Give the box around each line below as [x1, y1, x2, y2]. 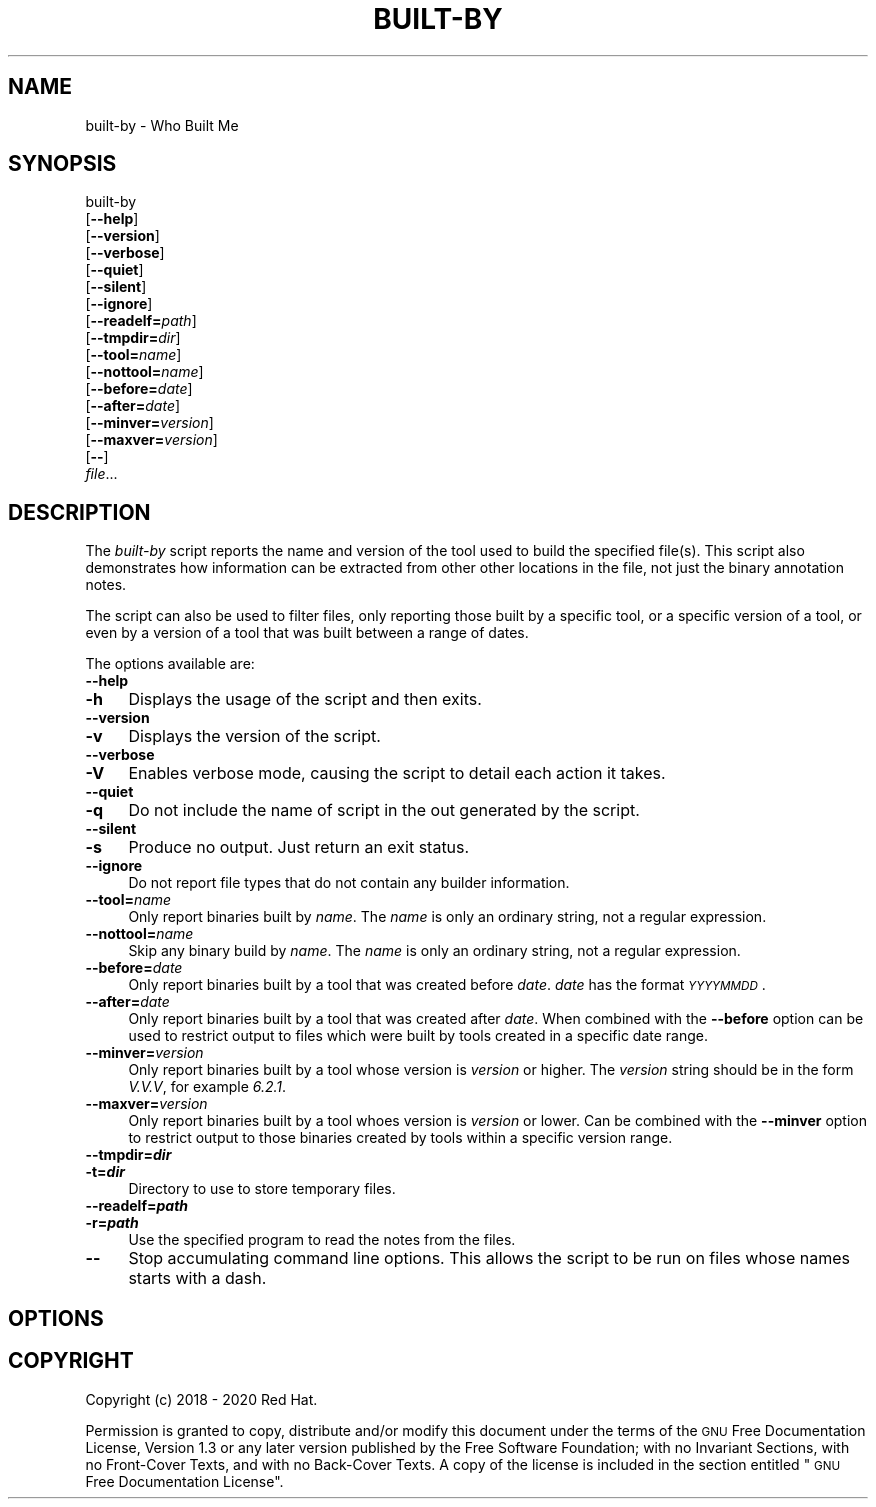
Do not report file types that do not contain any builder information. [128, 874, 570, 892]
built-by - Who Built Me [85, 116, 239, 134]
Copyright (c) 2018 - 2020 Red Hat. [85, 1390, 318, 1408]
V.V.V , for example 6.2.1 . [128, 1078, 287, 1096]
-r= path [85, 1214, 139, 1232]
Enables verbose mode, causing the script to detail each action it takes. [128, 763, 666, 784]
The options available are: [85, 655, 255, 673]
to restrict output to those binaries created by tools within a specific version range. [128, 1129, 673, 1147]
